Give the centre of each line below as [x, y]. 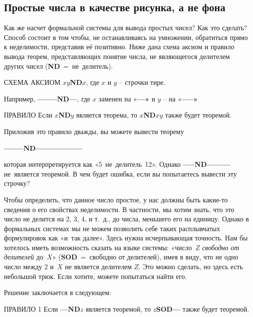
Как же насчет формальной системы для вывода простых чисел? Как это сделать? [126, 28]
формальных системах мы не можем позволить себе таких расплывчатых [112, 228]
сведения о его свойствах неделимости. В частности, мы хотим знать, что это [119, 209]
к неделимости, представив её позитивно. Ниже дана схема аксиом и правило [119, 47]
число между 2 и [29, 267]
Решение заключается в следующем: [58, 292]
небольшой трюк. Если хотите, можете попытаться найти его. [96, 276]
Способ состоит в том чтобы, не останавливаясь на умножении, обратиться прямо [126, 37]
